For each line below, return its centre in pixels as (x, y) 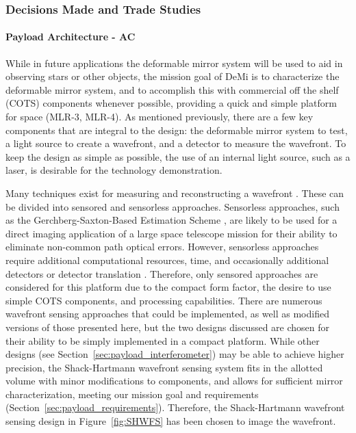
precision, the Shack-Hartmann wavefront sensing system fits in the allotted (164, 367)
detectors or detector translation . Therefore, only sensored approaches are (162, 273)
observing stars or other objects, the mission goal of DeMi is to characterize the (173, 76)
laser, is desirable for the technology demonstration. (114, 170)
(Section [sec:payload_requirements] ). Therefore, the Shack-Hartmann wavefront (175, 407)
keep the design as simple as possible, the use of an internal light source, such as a (178, 156)
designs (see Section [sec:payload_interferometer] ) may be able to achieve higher (175, 354)
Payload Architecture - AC (71, 37)
